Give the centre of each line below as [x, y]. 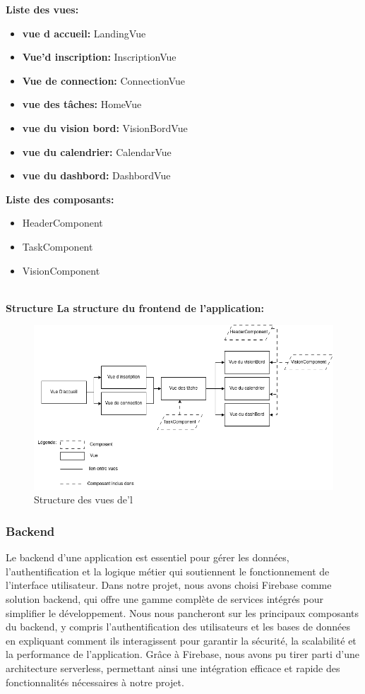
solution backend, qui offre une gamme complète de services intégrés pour [164, 598]
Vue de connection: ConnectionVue [103, 80]
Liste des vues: [42, 9]
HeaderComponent [62, 223]
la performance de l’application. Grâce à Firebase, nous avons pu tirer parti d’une [182, 654]
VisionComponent [61, 270]
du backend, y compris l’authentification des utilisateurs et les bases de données [178, 627]
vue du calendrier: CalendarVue [97, 151]
